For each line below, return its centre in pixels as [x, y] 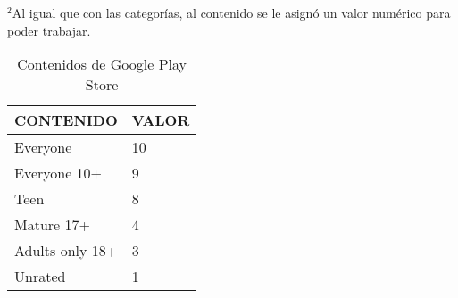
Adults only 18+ [66, 251]
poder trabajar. [49, 30]
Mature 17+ [52, 225]
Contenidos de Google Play [102, 64]
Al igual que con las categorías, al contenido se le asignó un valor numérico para [231, 12]
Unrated [40, 277]
